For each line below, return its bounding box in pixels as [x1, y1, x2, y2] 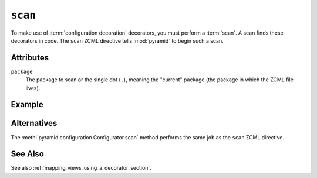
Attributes [11, 53, 49, 63]
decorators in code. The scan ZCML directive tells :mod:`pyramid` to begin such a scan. [11, 37, 224, 44]
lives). [25, 84, 41, 91]
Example [11, 100, 43, 109]
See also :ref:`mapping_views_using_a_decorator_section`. [11, 165, 152, 172]
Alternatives [11, 118, 58, 128]
